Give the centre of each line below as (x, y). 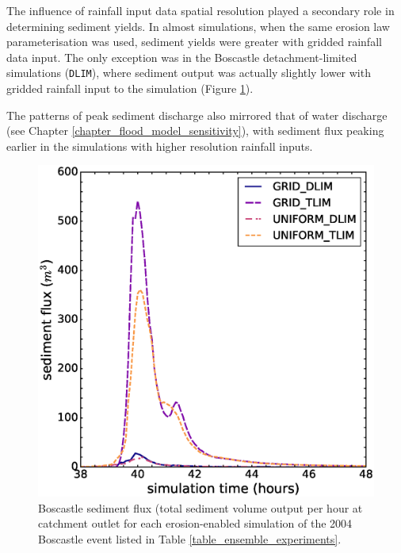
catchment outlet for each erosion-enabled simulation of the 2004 (195, 523)
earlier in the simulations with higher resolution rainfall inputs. (160, 146)
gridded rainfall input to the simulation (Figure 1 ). (130, 88)
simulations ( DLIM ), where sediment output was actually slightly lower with (189, 73)
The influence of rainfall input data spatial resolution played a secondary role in (200, 10)
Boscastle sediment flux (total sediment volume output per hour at (200, 507)
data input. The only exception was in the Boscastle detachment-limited (182, 57)
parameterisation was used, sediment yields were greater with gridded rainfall (194, 42)
